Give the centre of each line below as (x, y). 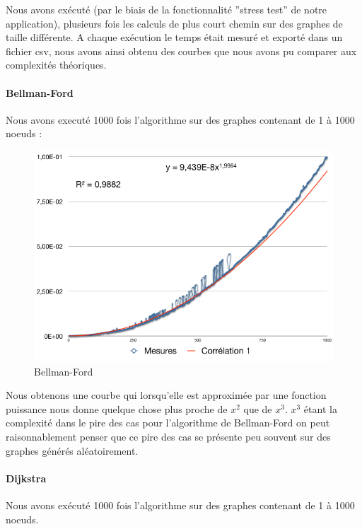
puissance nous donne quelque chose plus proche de (117, 408)
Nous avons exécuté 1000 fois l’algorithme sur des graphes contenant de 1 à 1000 (180, 505)
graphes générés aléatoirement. (72, 450)
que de (258, 408)
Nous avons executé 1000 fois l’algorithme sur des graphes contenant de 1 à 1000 (180, 119)
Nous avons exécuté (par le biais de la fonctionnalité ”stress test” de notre (167, 9)
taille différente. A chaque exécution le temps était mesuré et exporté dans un (174, 37)
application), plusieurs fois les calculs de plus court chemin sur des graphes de (174, 23)
